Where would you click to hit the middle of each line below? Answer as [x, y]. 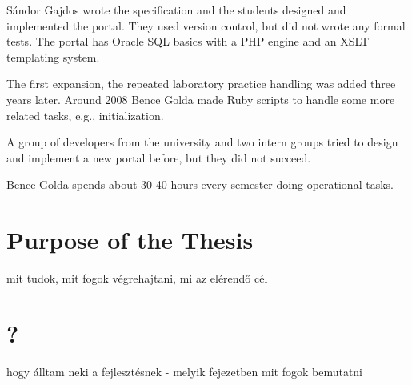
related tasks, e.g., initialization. [85, 115]
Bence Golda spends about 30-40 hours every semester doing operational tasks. [200, 184]
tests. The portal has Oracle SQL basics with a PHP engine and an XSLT [188, 41]
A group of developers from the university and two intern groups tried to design [202, 142]
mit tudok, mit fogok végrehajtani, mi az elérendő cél [137, 278]
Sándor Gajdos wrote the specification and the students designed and [176, 10]
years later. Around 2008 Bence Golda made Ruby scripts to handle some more [201, 99]
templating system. [53, 56]
